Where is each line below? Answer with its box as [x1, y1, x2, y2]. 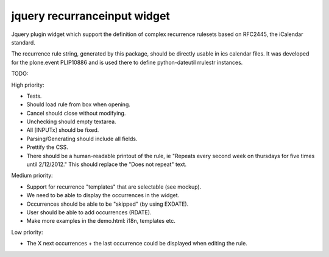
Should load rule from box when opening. [26, 101, 131, 108]
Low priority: [11, 228, 43, 236]
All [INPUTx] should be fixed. [26, 126, 99, 134]
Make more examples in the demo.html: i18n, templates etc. [26, 217, 176, 225]
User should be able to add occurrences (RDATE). [26, 208, 152, 216]
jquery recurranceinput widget [11, 9, 171, 23]
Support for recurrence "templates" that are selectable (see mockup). [26, 183, 202, 190]
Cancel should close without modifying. [26, 109, 126, 117]
